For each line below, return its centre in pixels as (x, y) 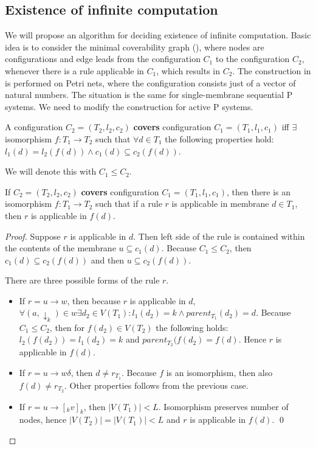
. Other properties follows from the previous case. (156, 385)
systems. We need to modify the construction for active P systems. (129, 106)
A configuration (34, 127)
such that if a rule (129, 204)
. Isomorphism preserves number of (223, 406)
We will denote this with (51, 171)
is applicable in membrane (220, 204)
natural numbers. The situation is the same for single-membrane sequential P (149, 95)
